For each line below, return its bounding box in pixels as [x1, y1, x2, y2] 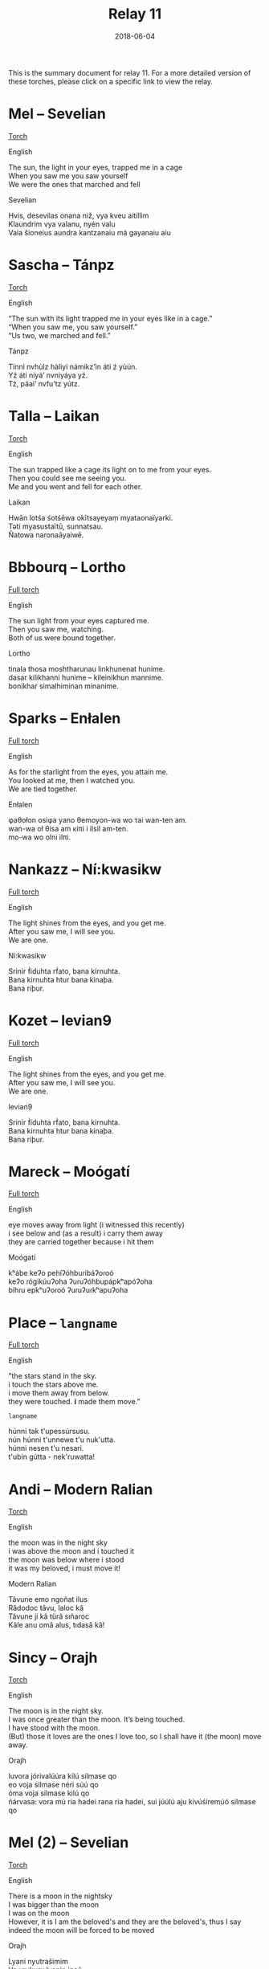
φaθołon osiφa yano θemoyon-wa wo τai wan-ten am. [8, 815, 187, 824]
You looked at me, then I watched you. [8, 775, 135, 785]
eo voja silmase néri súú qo [8, 1780, 99, 1790]
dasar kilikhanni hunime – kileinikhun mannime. [8, 672, 164, 682]
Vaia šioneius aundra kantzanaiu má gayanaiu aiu [8, 227, 171, 237]
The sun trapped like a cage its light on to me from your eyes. [8, 464, 211, 474]
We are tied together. [8, 784, 78, 794]
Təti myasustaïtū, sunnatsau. [8, 521, 104, 531]
